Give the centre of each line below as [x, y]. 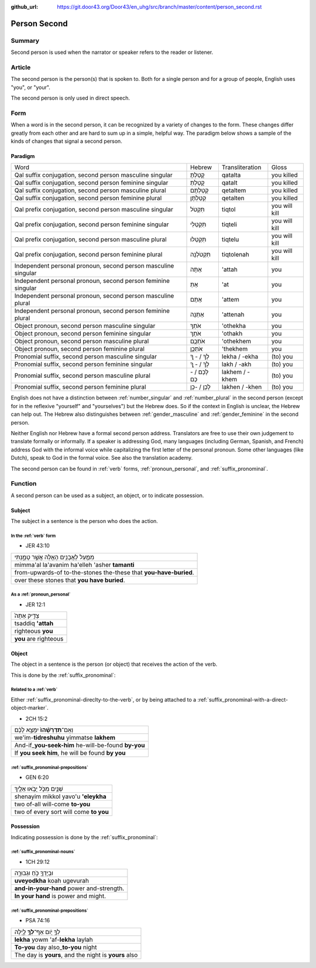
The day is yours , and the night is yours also [76, 955]
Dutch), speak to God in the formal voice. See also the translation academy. [102, 458]
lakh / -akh [236, 364]
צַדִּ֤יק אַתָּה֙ [27, 616]
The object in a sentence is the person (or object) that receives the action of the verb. [114, 664]
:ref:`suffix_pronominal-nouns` [43, 852]
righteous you [34, 631]
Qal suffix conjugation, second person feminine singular [91, 183]
